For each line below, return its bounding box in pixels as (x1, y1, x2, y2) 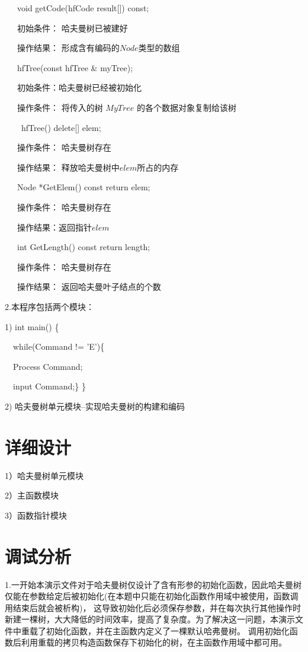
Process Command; (12, 360, 83, 372)
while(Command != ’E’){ (12, 340, 105, 353)
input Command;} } (12, 380, 86, 392)
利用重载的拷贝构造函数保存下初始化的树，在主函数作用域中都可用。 (21, 636, 287, 648)
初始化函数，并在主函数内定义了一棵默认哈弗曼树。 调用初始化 (46, 624, 290, 637)
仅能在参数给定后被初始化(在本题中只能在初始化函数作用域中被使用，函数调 (5, 590, 299, 602)
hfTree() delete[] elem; (21, 121, 101, 133)
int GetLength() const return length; (17, 241, 150, 253)
